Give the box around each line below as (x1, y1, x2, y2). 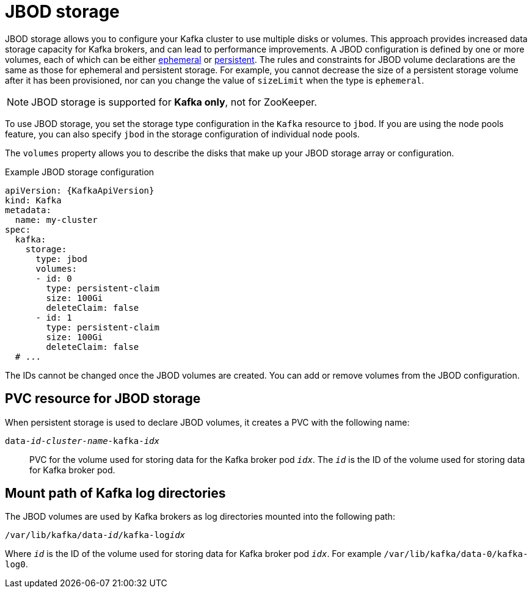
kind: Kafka (5, 195, 62, 205)
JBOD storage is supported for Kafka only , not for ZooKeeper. (31, 95, 317, 108)
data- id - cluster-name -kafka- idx (5, 435, 159, 446)
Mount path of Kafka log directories (5, 486, 226, 501)
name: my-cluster (15, 214, 98, 225)
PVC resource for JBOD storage (5, 391, 201, 407)
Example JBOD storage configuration (5, 166, 155, 177)
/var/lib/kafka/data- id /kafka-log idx (5, 530, 186, 540)
